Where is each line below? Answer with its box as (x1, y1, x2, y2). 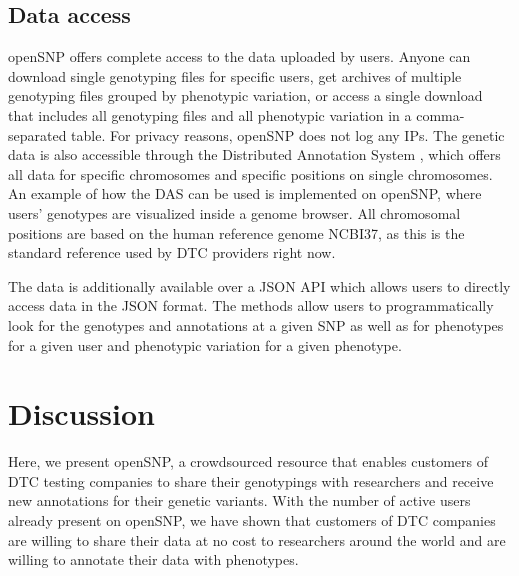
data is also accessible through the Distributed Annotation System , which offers (8, 144, 501, 165)
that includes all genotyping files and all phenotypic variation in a (8, 104, 412, 125)
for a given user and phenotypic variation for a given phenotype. (8, 334, 402, 355)
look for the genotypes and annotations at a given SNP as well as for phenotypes (8, 314, 504, 335)
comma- (416, 104, 465, 125)
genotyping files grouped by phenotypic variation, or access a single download (8, 85, 483, 106)
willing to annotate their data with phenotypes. (8, 549, 299, 570)
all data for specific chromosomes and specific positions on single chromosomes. (8, 163, 493, 184)
